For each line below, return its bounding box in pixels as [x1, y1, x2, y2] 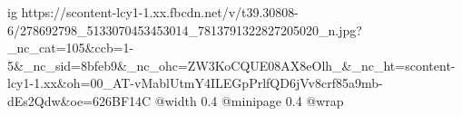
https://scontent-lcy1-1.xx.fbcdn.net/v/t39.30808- [21, 3, 300, 21]
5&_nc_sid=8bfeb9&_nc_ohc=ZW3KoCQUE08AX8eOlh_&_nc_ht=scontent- [7, 55, 456, 74]
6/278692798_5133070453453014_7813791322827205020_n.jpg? [7, 20, 362, 39]
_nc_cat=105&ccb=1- [7, 38, 134, 57]
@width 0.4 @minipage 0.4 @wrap [154, 91, 344, 110]
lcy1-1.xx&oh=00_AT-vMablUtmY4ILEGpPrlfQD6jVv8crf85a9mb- [7, 73, 383, 92]
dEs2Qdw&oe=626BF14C [7, 91, 152, 110]
